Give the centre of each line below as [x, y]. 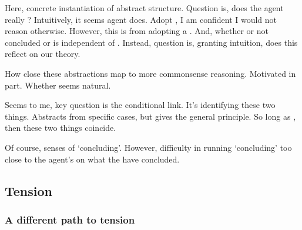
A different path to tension [70, 219]
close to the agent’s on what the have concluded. [92, 159]
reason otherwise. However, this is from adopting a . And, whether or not [137, 31]
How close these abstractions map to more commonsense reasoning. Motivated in [150, 73]
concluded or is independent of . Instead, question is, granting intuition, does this [151, 42]
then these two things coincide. [61, 128]
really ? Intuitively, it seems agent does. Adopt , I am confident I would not [141, 19]
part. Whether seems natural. [58, 85]
